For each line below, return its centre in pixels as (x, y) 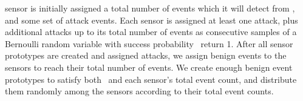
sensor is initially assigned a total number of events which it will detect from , (150, 8)
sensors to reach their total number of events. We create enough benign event (149, 67)
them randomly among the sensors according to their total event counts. (139, 91)
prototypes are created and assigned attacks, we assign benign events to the (146, 55)
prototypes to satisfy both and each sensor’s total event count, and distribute (151, 79)
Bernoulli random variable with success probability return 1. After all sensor (149, 43)
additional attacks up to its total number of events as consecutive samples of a (151, 32)
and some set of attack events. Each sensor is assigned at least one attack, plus (151, 20)
